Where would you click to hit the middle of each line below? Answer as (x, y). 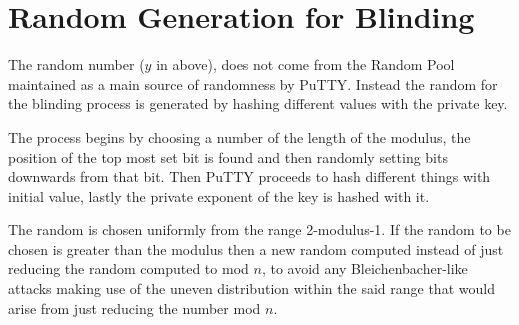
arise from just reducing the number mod (134, 307)
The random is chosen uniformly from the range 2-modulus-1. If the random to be (259, 229)
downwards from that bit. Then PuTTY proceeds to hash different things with (249, 176)
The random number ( (76, 64)
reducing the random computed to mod (128, 268)
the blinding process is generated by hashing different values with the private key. (258, 103)
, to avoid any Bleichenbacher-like (364, 268)
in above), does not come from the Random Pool (305, 64)
